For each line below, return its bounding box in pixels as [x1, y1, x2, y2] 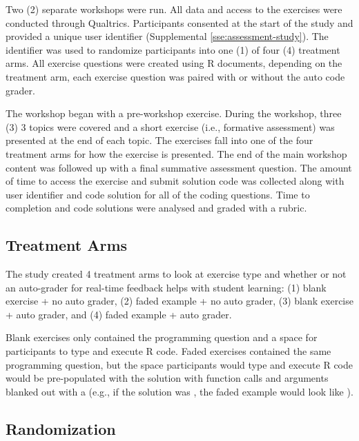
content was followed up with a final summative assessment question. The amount [6, 160, 352, 174]
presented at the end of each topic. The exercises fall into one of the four [6, 133, 313, 147]
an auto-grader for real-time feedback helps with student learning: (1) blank [6, 280, 327, 294]
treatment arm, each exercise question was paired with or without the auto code [6, 69, 345, 83]
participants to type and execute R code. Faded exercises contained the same [6, 344, 331, 358]
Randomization [6, 418, 116, 439]
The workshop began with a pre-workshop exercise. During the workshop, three [6, 106, 342, 121]
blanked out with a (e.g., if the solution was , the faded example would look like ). [6, 384, 353, 398]
